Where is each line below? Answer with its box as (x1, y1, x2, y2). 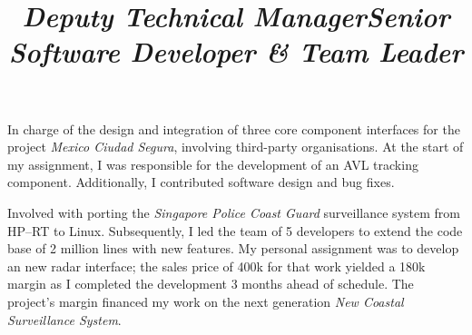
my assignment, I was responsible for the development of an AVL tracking (7, 154, 418, 173)
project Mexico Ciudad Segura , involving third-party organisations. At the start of (7, 137, 464, 156)
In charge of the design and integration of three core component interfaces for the (7, 119, 460, 138)
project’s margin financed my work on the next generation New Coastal (7, 291, 404, 310)
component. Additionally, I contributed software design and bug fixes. (7, 172, 395, 192)
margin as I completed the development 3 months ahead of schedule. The (7, 274, 414, 293)
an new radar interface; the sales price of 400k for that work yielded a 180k (7, 256, 426, 275)
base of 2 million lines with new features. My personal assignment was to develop (7, 239, 459, 258)
